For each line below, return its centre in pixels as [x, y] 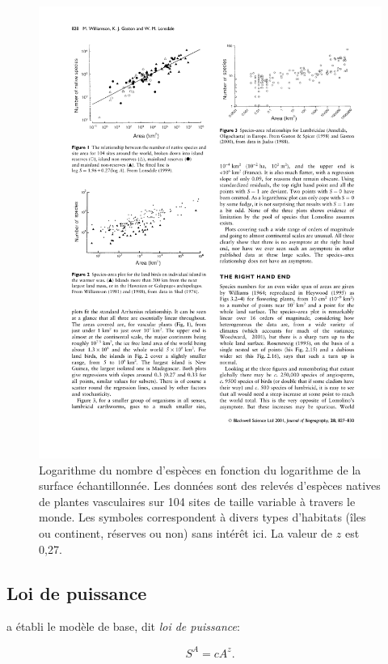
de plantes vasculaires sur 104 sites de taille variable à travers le [197, 501]
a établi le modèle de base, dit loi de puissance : [123, 626]
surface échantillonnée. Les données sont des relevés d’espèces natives [210, 485]
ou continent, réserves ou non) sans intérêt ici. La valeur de [186, 533]
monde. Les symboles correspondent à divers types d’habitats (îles [202, 517]
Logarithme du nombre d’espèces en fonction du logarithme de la [200, 469]
